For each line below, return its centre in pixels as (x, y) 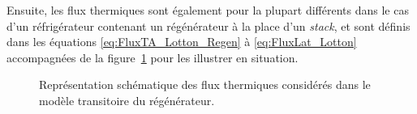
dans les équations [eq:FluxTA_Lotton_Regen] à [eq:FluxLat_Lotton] (182, 42)
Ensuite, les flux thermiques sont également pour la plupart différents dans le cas (208, 10)
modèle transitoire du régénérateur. (127, 100)
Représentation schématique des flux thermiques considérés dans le (205, 84)
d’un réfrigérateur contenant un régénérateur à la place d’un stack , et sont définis (208, 25)
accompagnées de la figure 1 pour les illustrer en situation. (153, 57)
